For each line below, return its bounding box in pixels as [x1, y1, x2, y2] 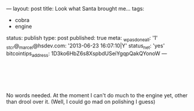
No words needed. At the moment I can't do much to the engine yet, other [6, 92, 188, 99]
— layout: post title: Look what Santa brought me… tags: [6, 5, 144, 12]
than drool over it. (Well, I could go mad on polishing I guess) [6, 98, 156, 106]
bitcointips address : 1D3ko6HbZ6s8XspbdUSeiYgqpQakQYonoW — [6, 50, 167, 58]
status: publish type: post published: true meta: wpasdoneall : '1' [6, 34, 158, 43]
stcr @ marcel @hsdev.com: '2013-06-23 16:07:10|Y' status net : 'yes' [6, 42, 165, 50]
